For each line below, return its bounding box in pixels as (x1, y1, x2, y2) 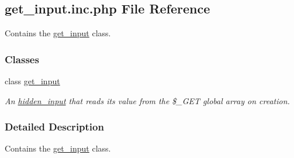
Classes (5, 51, 39, 66)
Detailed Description (5, 119, 104, 134)
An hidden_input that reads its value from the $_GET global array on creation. (5, 94, 290, 107)
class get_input (5, 75, 60, 87)
